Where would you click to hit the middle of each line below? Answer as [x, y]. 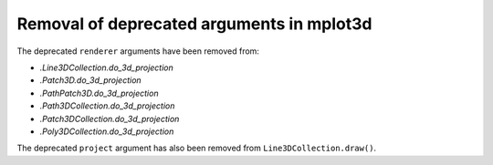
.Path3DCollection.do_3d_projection [107, 106]
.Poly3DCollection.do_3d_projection [107, 131]
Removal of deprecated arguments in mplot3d [194, 24]
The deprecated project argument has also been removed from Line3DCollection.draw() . [197, 148]
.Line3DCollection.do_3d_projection [106, 67]
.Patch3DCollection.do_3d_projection [110, 119]
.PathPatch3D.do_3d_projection [99, 93]
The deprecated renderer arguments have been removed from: [138, 51]
